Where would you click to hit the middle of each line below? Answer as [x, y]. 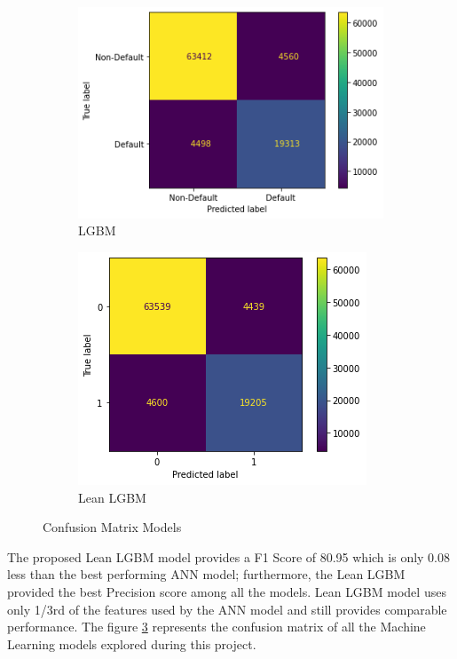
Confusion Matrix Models [112, 527]
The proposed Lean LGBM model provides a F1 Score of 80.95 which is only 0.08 [229, 556]
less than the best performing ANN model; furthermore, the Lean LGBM [206, 574]
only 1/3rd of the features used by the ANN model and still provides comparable [227, 609]
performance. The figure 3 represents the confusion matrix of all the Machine [217, 627]
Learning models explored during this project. [132, 643]
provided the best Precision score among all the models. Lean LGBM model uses [227, 591]
